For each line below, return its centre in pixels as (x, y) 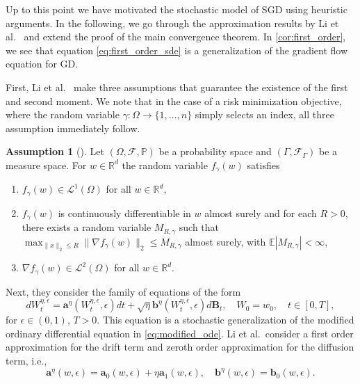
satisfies (263, 165)
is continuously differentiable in (124, 213)
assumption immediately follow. (73, 128)
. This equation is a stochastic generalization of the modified (226, 320)
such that (199, 227)
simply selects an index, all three (264, 114)
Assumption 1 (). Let (55, 151)
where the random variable (63, 114)
